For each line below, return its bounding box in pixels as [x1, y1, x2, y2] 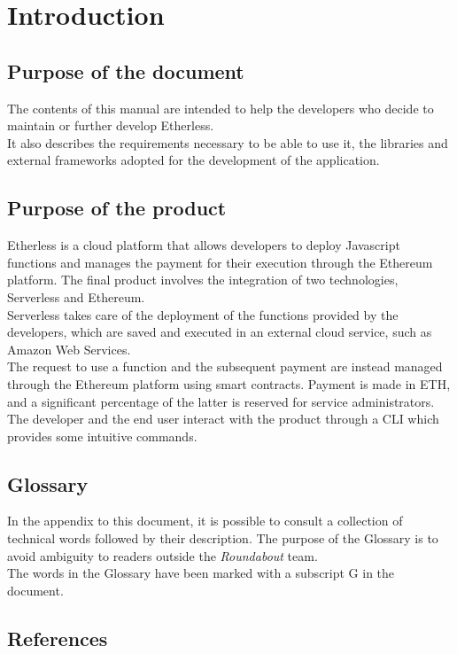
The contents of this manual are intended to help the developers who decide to [7, 98, 434, 117]
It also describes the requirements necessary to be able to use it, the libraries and [7, 133, 448, 152]
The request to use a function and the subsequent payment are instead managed [7, 357, 443, 376]
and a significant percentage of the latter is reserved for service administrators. [7, 392, 435, 410]
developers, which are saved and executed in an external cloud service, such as [7, 323, 432, 341]
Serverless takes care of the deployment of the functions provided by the [7, 305, 399, 323]
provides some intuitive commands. [7, 426, 198, 445]
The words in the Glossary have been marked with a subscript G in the [7, 564, 395, 582]
